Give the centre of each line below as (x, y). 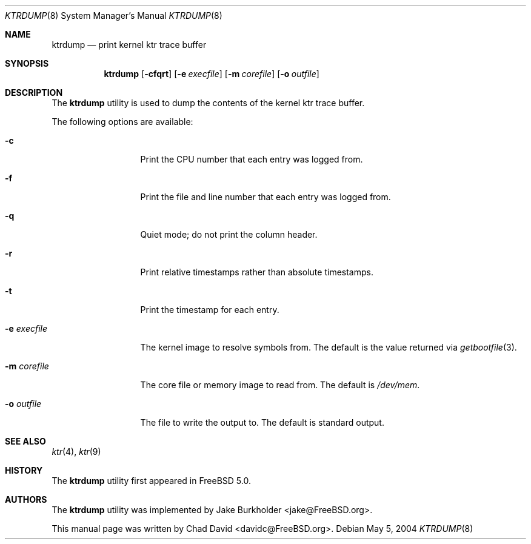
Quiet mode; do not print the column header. (229, 234)
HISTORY (24, 470)
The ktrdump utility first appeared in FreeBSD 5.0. (151, 481)
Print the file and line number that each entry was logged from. (265, 197)
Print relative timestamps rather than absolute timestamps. (257, 272)
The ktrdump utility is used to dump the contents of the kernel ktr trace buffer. (208, 103)
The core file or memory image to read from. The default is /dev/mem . (280, 385)
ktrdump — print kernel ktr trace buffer (129, 45)
